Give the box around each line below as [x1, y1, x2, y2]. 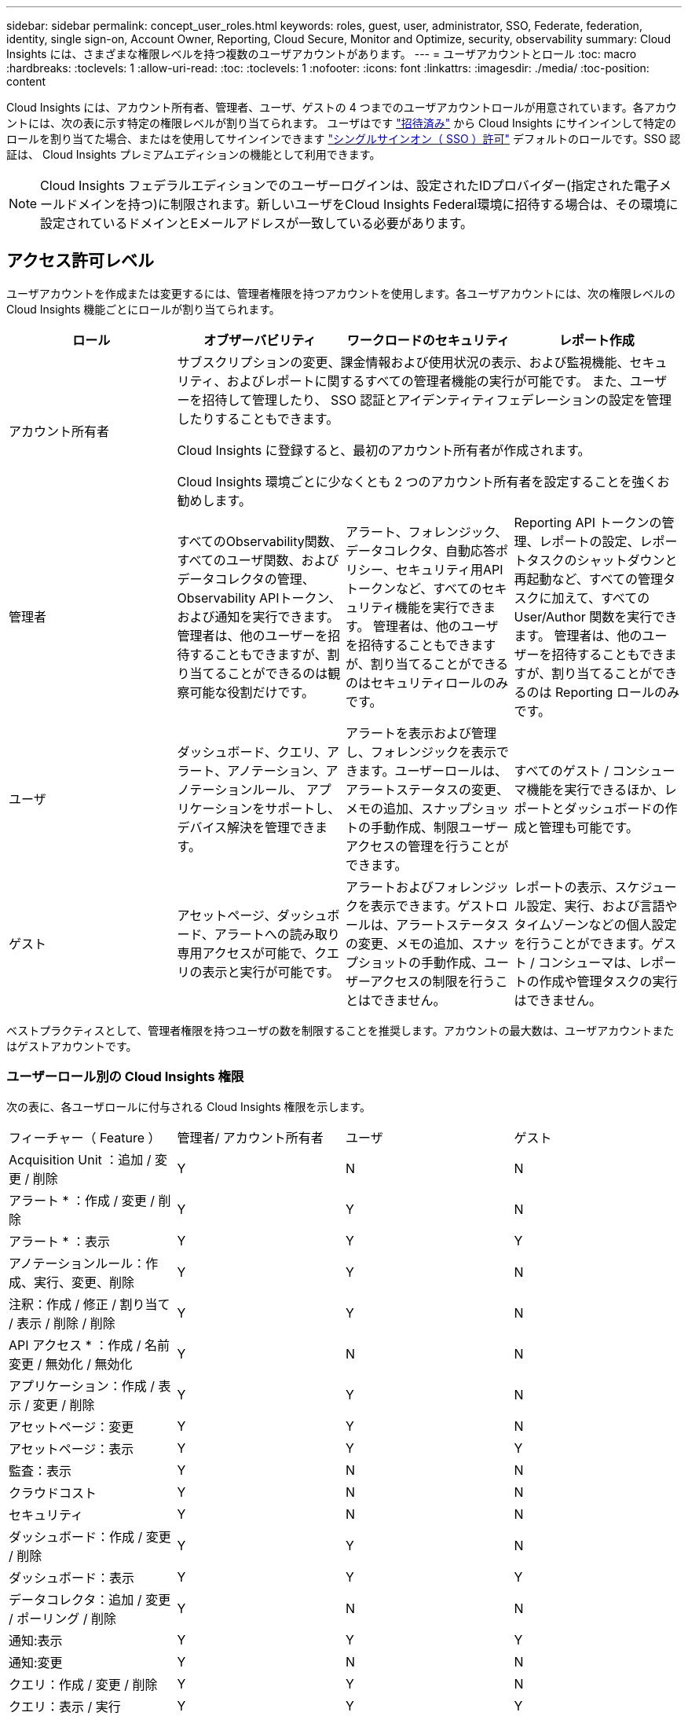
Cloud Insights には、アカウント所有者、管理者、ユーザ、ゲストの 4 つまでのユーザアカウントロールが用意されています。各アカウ [6, 101, 677, 114]
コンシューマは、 [538, 954, 639, 970]
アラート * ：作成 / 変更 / [9, 1192, 156, 1208]
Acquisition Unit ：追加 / [9, 1151, 152, 1168]
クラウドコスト [9, 1484, 97, 1501]
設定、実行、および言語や [526, 897, 678, 914]
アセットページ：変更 [9, 1418, 134, 1435]
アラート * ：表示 [9, 1233, 111, 1249]
